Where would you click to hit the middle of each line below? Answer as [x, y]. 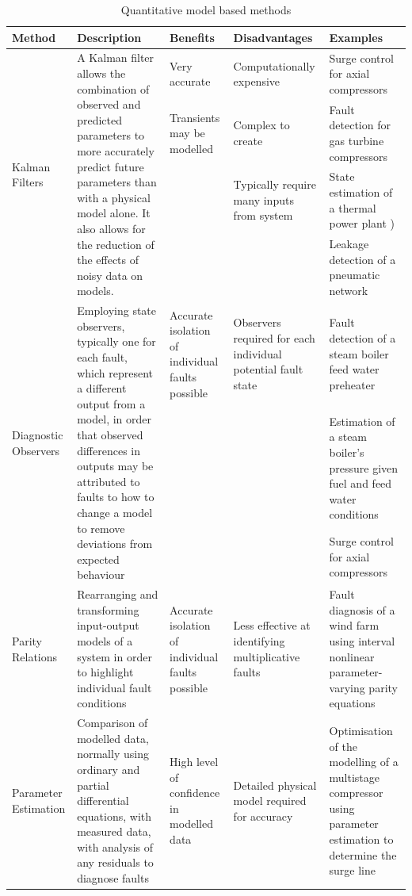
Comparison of [113, 723]
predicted [100, 119]
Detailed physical [275, 785]
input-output [108, 625]
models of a [105, 640]
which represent [115, 372]
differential [103, 800]
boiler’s [347, 452]
